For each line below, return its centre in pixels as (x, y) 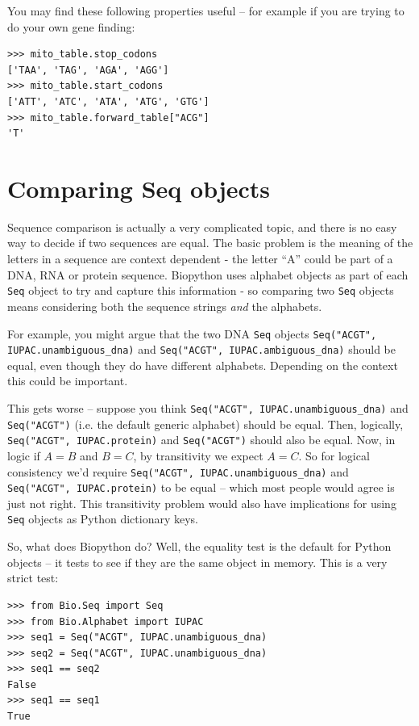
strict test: (33, 578)
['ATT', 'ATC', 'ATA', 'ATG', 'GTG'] (108, 101)
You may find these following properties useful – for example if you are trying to (206, 10)
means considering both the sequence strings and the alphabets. (165, 306)
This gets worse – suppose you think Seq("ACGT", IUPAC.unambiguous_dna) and (208, 408)
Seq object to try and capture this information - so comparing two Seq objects (201, 290)
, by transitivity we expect (198, 455)
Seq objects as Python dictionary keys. (103, 519)
